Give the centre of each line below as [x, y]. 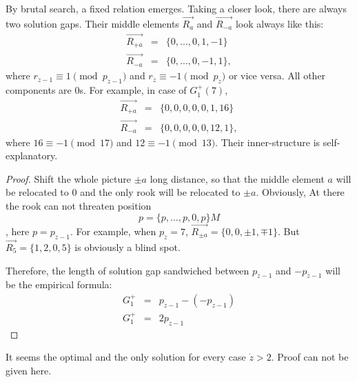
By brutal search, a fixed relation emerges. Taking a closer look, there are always [176, 8]
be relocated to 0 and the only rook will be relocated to [123, 192]
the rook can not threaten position [79, 206]
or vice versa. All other [277, 76]
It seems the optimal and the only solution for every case [126, 357]
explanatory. [32, 155]
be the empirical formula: [59, 284]
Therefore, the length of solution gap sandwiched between [127, 270]
